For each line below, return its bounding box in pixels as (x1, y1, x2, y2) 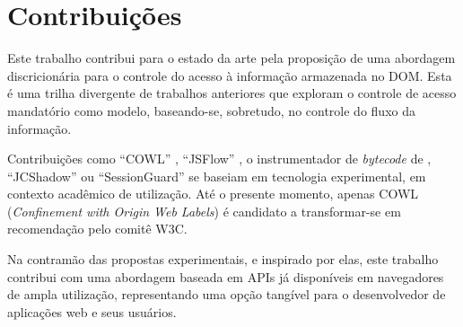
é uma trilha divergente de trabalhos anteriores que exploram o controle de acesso (7, 84, 457, 102)
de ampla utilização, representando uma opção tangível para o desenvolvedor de (7, 285, 446, 304)
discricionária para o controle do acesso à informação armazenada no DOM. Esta (7, 66, 452, 84)
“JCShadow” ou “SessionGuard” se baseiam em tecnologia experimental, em (7, 166, 426, 185)
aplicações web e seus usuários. (7, 302, 177, 321)
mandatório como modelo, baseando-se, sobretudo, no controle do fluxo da (7, 101, 415, 119)
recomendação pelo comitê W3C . (7, 219, 188, 238)
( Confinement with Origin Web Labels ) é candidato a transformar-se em (7, 201, 401, 220)
